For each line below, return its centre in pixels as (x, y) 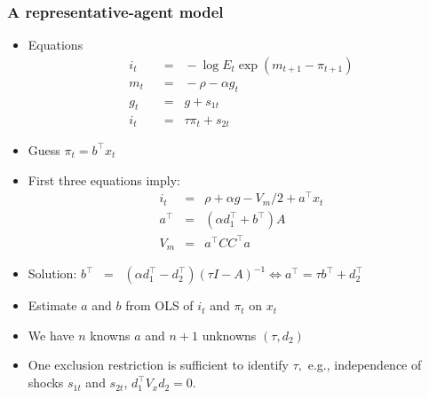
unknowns (229, 335)
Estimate (52, 305)
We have (51, 335)
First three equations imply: (104, 179)
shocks (46, 382)
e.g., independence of (365, 365)
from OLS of (159, 305)
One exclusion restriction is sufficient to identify (159, 365)
